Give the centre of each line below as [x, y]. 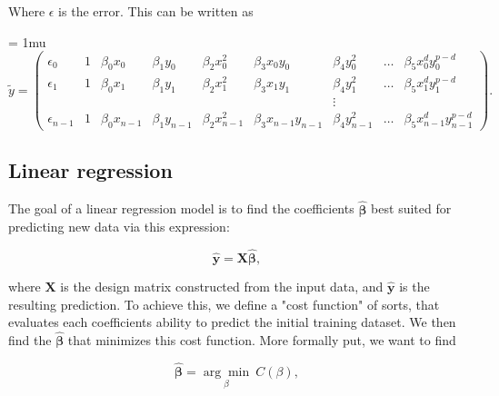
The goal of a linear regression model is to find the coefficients [181, 208]
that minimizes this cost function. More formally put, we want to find [262, 339]
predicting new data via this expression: [119, 227]
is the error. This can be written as [156, 11]
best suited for [411, 208]
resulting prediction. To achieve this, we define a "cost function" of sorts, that [224, 304]
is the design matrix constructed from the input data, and [222, 286]
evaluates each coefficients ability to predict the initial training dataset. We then [232, 322]
